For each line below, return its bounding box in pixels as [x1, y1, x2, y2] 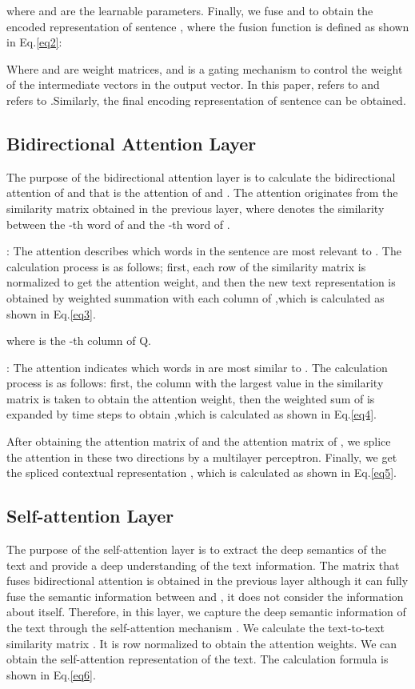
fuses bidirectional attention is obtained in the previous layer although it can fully [6, 572, 409, 589]
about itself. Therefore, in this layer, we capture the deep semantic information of [6, 603, 406, 620]
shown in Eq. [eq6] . [6, 666, 96, 683]
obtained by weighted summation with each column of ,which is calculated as [6, 289, 385, 306]
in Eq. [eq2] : [6, 34, 62, 50]
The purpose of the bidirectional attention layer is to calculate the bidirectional [6, 168, 396, 185]
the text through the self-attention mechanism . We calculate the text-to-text [6, 619, 385, 636]
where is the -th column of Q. [6, 332, 151, 349]
